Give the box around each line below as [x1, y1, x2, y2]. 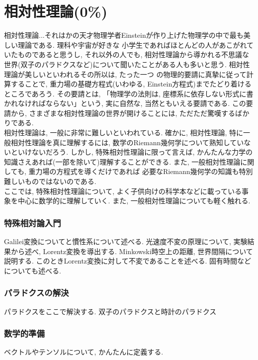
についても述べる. [4, 265, 61, 275]
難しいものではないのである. [4, 176, 96, 186]
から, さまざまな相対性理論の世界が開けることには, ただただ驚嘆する [10, 107, 236, 118]
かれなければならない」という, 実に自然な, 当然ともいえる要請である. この [4, 98, 246, 108]
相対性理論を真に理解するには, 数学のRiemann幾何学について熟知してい [10, 137, 244, 147]
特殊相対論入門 [4, 216, 61, 229]
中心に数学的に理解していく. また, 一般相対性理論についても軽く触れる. [17, 195, 251, 206]
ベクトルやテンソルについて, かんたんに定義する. [4, 347, 164, 357]
